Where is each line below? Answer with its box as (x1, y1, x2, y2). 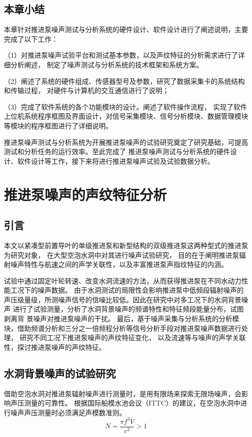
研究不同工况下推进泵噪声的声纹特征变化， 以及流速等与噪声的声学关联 (19, 332, 246, 343)
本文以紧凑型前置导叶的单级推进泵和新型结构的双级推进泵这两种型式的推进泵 (4, 240, 248, 250)
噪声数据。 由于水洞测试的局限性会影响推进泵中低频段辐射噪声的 (37, 285, 244, 295)
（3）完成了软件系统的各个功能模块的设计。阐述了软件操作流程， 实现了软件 (4, 101, 247, 111)
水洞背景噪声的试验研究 (4, 365, 116, 380)
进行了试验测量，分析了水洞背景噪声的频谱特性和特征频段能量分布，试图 (13, 304, 244, 314)
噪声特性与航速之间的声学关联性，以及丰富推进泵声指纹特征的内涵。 (10, 259, 228, 269)
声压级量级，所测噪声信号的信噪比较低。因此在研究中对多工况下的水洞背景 (4, 294, 241, 304)
